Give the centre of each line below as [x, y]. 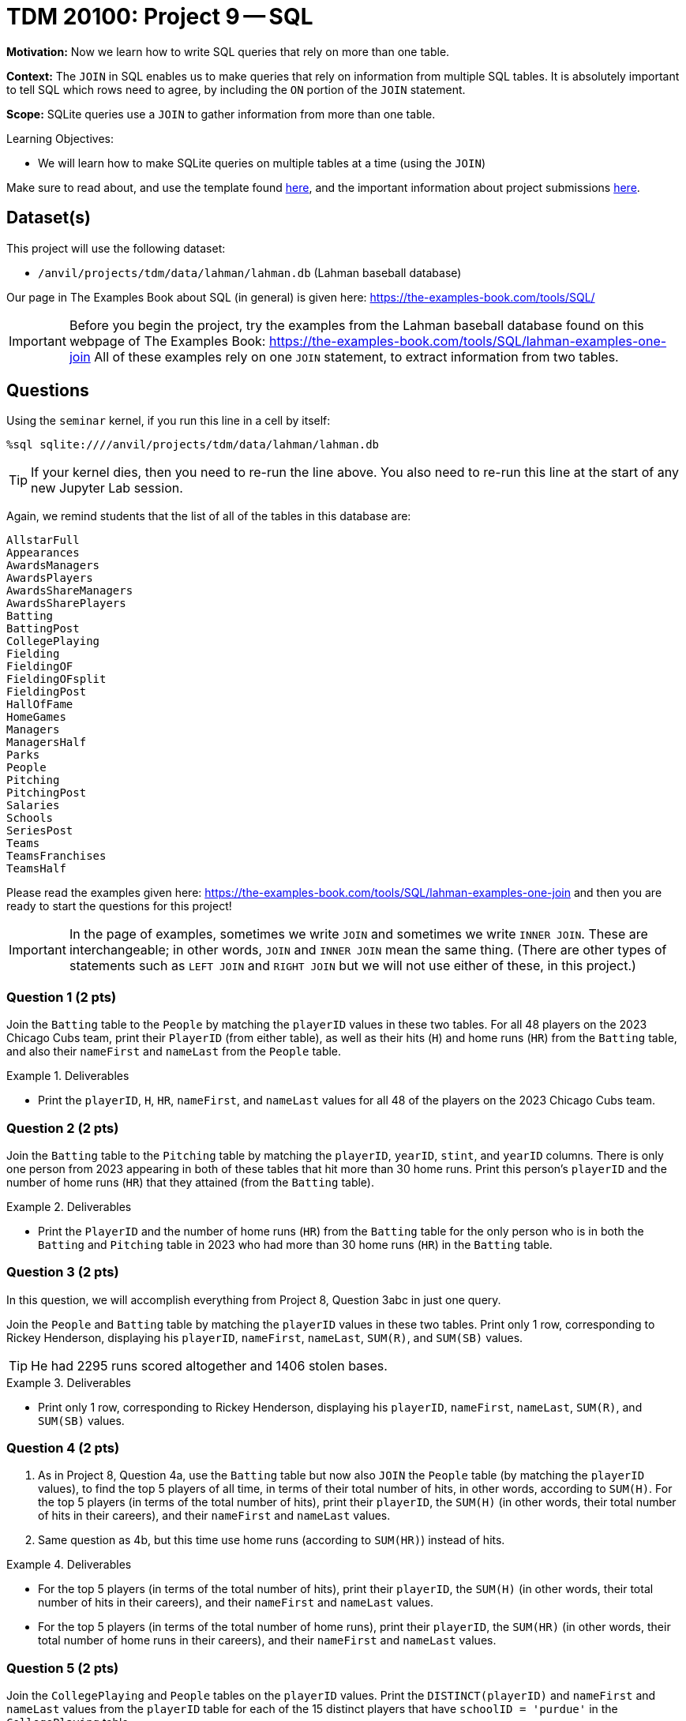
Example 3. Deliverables [69, 1382]
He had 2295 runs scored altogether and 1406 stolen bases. [209, 1365]
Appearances [43, 553]
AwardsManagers [53, 566]
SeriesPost [40, 831]
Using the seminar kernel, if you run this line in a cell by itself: [169, 421]
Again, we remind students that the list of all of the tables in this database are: [209, 516]
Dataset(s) [49, 218]
